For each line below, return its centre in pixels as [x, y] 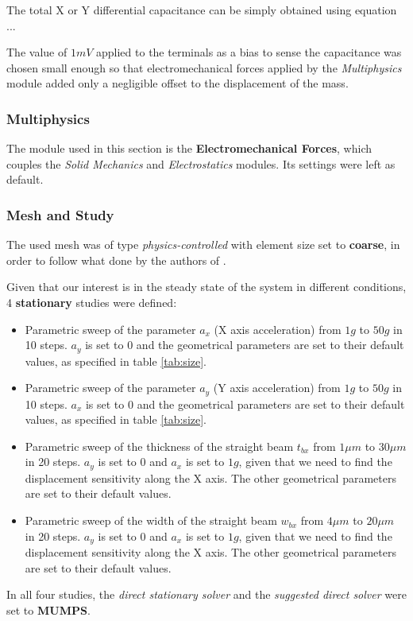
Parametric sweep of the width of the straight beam [151, 520]
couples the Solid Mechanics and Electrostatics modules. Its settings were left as [201, 163]
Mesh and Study [60, 214]
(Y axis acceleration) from [277, 388]
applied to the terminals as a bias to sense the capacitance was [249, 52]
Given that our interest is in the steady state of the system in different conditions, [206, 287]
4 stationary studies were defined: [92, 302]
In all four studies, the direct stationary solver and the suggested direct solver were [206, 594]
